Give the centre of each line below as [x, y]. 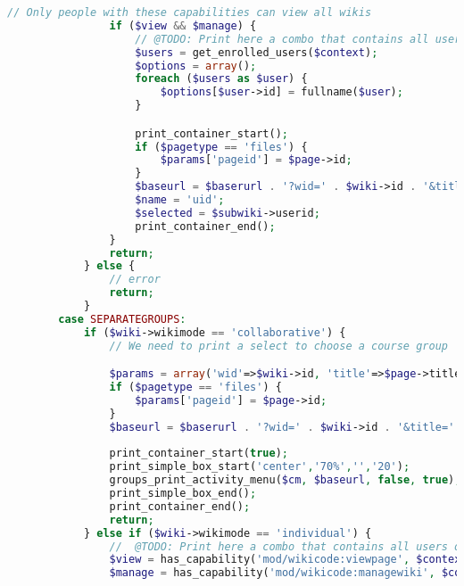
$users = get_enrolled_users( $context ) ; [257, 52]
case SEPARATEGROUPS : [122, 319]
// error [135, 280]
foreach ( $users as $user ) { [221, 79]
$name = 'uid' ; [180, 200]
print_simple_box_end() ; [183, 494]
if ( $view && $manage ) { [183, 25]
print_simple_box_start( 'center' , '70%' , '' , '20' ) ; [260, 467]
